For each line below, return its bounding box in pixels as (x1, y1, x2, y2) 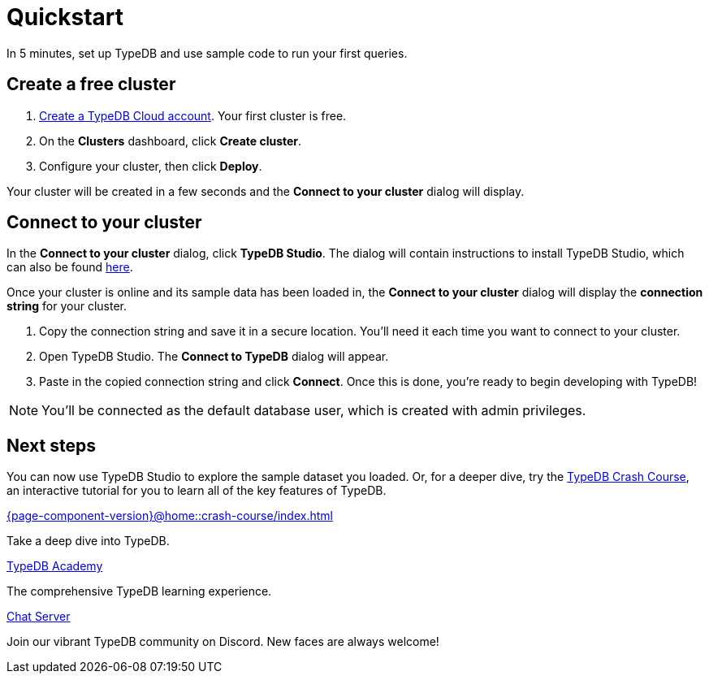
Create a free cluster (6, 74, 176, 95)
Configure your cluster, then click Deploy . (39, 158, 262, 173)
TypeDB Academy (6, 559, 103, 574)
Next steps (6, 435, 96, 456)
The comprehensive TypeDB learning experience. (6, 584, 272, 599)
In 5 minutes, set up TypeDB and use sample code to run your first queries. (6, 45, 408, 60)
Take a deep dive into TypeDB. (6, 534, 170, 548)
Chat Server (6, 609, 71, 624)
